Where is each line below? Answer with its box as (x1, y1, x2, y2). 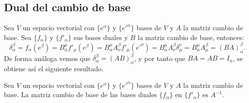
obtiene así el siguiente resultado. (4, 63, 103, 74)
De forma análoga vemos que (4, 53, 91, 63)
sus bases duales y (74, 32, 128, 42)
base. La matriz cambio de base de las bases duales (4, 89, 157, 100)
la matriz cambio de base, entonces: (137, 32, 244, 42)
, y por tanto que (134, 53, 186, 63)
